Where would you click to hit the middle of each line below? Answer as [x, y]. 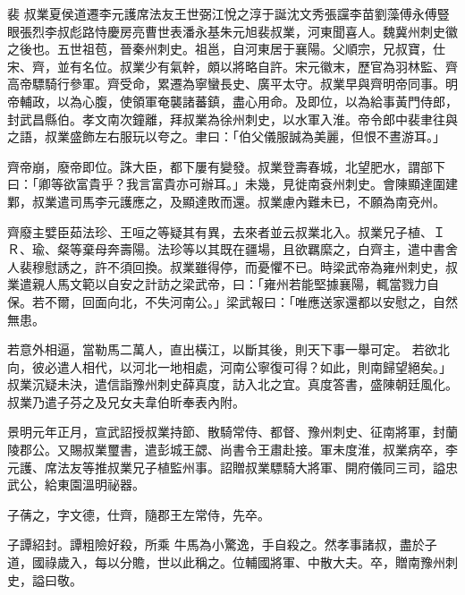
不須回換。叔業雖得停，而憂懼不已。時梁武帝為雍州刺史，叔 [282, 266]
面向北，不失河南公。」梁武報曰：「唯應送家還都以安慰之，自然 [276, 301]
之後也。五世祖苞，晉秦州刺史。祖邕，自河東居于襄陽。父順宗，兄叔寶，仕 [226, 49]
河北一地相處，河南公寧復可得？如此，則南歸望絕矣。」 [292, 366]
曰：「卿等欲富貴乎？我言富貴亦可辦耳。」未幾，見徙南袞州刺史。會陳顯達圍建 [232, 184]
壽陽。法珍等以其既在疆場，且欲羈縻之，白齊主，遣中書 [282, 249]
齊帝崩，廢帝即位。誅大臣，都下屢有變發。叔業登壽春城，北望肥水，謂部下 [226, 166]
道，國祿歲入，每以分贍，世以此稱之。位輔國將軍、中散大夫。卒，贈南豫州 [226, 562]
